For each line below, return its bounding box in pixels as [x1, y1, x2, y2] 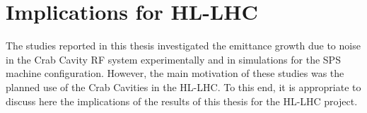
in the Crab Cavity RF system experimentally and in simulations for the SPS [6, 52, 341, 66]
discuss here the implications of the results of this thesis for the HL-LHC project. [6, 93, 358, 108]
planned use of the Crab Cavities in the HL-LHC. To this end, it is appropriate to [6, 79, 361, 94]
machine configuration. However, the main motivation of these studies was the [6, 66, 344, 81]
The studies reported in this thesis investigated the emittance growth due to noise [6, 38, 361, 53]
